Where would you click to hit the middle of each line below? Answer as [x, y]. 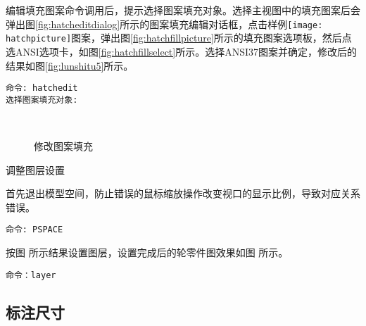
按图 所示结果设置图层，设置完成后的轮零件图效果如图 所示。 [147, 252]
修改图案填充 [63, 146]
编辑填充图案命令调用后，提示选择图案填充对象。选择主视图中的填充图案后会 [183, 10]
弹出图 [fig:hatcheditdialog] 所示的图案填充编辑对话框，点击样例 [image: [164, 24]
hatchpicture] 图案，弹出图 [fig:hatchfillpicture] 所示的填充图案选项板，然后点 [179, 38]
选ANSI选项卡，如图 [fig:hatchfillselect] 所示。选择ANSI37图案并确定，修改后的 [182, 51]
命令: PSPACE [34, 230]
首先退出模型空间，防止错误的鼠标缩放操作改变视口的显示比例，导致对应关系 [183, 193]
